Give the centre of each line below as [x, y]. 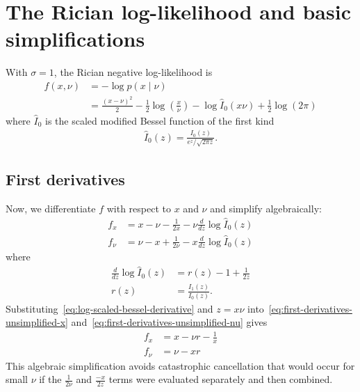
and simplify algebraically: [266, 208]
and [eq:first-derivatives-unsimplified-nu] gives [169, 322]
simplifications [75, 39]
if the [50, 379]
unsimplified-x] [37, 322]
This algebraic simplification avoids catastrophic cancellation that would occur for [180, 365]
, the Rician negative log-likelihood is [133, 72]
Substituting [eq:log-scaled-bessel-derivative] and [109, 308]
